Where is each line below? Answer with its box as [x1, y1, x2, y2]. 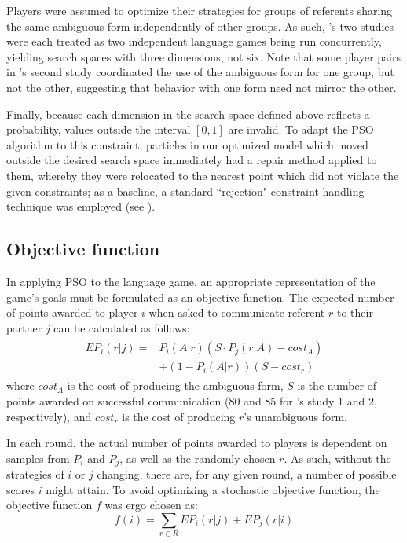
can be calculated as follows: [53, 319, 190, 336]
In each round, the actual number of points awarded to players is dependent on [6, 435, 387, 451]
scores [6, 481, 35, 497]
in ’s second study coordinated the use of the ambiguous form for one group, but [6, 64, 394, 80]
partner [6, 319, 42, 336]
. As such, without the [284, 449, 391, 466]
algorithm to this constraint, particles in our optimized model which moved [6, 136, 368, 152]
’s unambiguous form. [244, 408, 348, 424]
